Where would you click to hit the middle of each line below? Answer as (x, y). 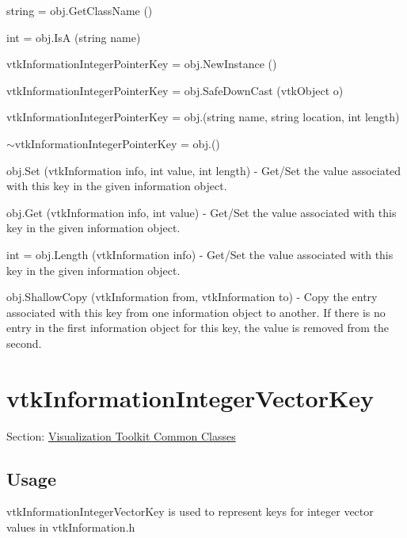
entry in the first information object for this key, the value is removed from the (198, 328)
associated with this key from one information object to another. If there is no (196, 312)
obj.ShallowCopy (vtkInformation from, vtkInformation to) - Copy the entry (192, 297)
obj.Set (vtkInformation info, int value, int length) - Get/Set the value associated (204, 170)
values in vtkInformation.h (71, 527)
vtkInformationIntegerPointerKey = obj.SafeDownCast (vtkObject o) (175, 90)
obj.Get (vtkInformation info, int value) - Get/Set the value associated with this (202, 212)
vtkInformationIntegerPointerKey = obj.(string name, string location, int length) (203, 117)
